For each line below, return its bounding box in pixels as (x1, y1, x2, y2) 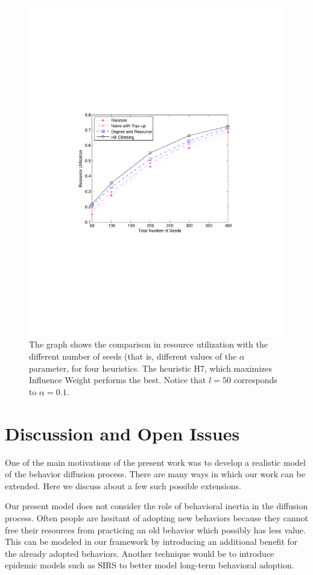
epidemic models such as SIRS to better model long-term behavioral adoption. (5, 559, 294, 571)
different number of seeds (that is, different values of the (29, 350, 237, 363)
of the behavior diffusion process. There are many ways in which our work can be (5, 468, 305, 480)
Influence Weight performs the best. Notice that (29, 373, 206, 386)
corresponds (233, 373, 277, 386)
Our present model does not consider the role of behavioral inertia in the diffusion (5, 500, 308, 512)
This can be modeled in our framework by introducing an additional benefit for (5, 535, 298, 548)
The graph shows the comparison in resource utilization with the (29, 338, 268, 351)
